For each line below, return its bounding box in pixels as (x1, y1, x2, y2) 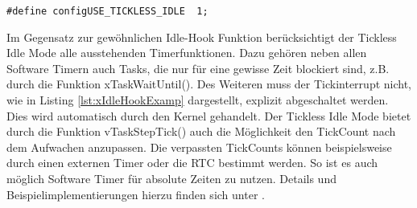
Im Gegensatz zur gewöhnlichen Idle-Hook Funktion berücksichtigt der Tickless (6, 28, 397, 45)
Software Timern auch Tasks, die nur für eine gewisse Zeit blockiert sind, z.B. (6, 59, 390, 76)
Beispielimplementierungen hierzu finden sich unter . (6, 186, 265, 202)
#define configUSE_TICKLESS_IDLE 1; (6, 6, 208, 17)
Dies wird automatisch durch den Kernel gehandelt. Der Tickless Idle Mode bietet (6, 107, 411, 124)
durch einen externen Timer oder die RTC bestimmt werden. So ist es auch (6, 154, 378, 171)
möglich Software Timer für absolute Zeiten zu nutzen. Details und (6, 170, 336, 186)
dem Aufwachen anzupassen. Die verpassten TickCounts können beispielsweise (6, 138, 392, 155)
